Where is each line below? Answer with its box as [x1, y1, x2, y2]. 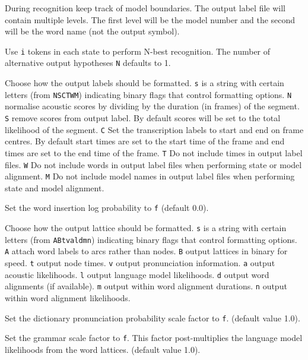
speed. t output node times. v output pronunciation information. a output [5, 257, 275, 269]
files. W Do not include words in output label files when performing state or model [5, 158, 302, 170]
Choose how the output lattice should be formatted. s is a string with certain [5, 222, 287, 234]
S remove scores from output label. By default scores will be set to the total [5, 112, 281, 124]
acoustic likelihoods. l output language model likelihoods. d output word [5, 268, 269, 280]
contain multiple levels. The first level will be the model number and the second [5, 13, 296, 26]
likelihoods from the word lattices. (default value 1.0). [5, 343, 201, 355]
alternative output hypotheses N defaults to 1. [5, 56, 171, 69]
